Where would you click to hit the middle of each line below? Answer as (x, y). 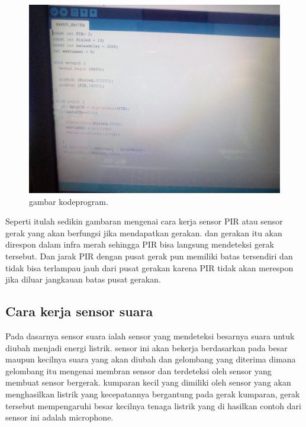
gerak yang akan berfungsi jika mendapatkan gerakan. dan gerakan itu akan (144, 232)
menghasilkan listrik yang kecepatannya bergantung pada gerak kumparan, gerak (153, 394)
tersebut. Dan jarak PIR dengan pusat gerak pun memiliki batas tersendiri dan (149, 256)
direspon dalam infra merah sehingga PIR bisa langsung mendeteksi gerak (140, 244)
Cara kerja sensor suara (79, 311)
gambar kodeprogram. (69, 201)
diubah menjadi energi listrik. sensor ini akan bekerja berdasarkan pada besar (146, 347)
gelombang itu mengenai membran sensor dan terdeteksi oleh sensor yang (138, 370)
